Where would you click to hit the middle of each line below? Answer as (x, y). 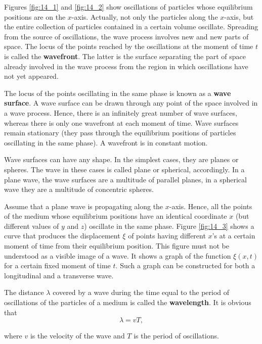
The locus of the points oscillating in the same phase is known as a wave (118, 93)
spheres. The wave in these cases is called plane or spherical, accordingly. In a (124, 169)
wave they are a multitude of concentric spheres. (79, 189)
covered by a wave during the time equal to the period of (141, 292)
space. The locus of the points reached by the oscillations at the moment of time (129, 46)
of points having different (167, 236)
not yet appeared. (31, 76)
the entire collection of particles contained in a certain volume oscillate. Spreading (131, 27)
